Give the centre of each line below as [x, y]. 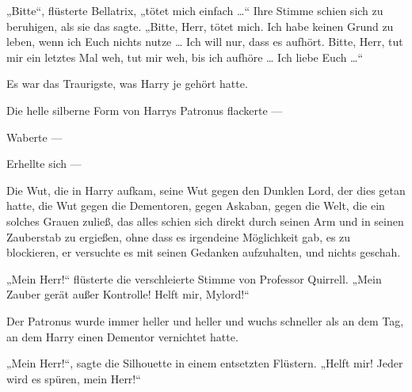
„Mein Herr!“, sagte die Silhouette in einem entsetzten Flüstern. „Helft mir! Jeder [205, 363]
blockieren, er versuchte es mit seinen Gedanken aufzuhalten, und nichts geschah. [204, 252]
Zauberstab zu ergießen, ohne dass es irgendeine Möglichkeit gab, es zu [179, 236]
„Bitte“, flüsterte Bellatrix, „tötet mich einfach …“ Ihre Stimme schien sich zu [195, 10]
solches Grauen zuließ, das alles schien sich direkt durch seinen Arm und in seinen [205, 221]
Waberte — [34, 137]
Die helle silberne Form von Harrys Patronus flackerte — [145, 110]
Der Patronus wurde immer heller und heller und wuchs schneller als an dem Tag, [205, 320]
